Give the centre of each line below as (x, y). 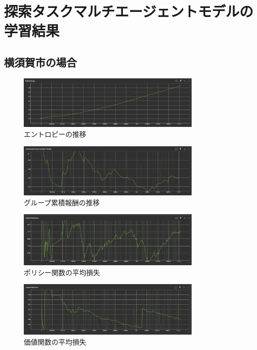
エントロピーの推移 (55, 134)
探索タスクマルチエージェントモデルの (129, 11)
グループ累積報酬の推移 (62, 202)
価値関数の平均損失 (55, 341)
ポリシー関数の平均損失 (62, 272)
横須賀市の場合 (40, 62)
